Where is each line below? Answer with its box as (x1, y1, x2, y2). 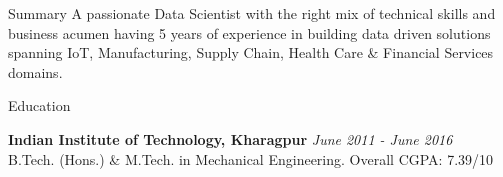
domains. (8, 61, 63, 82)
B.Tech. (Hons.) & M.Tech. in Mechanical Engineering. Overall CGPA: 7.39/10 (8, 148, 494, 169)
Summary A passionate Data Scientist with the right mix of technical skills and (8, 3, 496, 23)
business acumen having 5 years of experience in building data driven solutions (8, 22, 491, 43)
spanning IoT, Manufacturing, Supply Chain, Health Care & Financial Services (8, 42, 494, 63)
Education (8, 95, 71, 116)
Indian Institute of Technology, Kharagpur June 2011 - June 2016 (8, 128, 453, 149)
